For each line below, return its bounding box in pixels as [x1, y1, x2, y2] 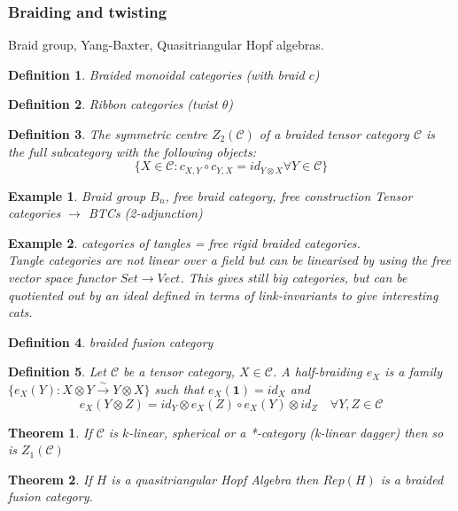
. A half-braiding [272, 362, 362, 381]
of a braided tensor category [259, 125, 409, 143]
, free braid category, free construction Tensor [165, 186, 413, 205]
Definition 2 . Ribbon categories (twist [8, 95, 218, 113]
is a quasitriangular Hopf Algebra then [111, 469, 319, 488]
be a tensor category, [123, 362, 236, 381]
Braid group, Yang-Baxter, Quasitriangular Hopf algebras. [8, 35, 324, 54]
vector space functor [8, 268, 116, 287]
